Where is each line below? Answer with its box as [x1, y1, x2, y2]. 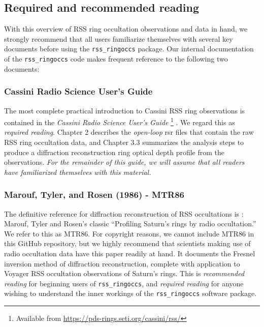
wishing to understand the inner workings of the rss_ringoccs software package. [4, 288, 257, 299]
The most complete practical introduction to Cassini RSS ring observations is [4, 105, 245, 115]
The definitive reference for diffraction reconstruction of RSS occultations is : [4, 208, 244, 219]
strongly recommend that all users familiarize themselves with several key [4, 33, 233, 44]
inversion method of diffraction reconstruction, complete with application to [4, 258, 240, 269]
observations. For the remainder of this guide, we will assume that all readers [4, 157, 245, 167]
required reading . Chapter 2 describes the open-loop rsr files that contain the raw [4, 127, 254, 137]
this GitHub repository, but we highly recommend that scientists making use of [4, 238, 251, 249]
